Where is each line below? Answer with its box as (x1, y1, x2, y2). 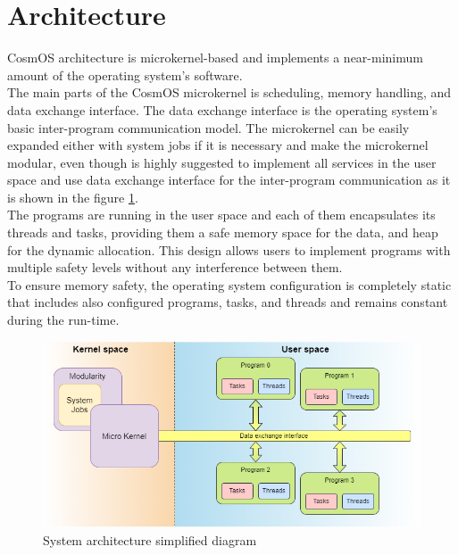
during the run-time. (7, 311, 120, 329)
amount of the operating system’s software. (7, 65, 243, 84)
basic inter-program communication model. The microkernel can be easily (7, 118, 410, 137)
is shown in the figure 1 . (7, 187, 138, 206)
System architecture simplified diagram (43, 530, 257, 549)
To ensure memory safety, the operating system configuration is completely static (7, 275, 452, 294)
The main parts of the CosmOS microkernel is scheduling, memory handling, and (7, 83, 452, 102)
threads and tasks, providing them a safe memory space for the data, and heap (7, 223, 438, 242)
